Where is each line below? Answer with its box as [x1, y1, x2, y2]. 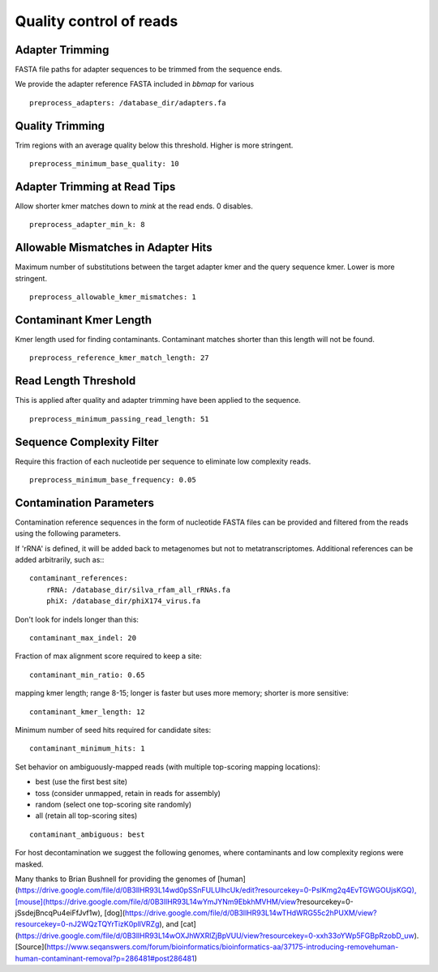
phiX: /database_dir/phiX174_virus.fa [45, 597, 201, 606]
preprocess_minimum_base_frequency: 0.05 [29, 475, 196, 485]
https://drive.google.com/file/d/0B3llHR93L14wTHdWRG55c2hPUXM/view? [124, 908, 377, 918]
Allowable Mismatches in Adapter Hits [15, 241, 213, 255]
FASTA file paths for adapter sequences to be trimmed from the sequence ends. [15, 65, 283, 75]
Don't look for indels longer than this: [15, 614, 140, 624]
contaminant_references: [29, 574, 128, 583]
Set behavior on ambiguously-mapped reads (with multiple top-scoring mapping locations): [15, 762, 320, 772]
